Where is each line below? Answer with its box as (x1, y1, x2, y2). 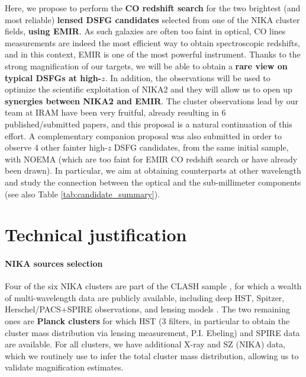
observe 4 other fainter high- (5, 141, 108, 154)
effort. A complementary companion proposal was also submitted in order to (5, 129, 282, 142)
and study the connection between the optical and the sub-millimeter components (5, 175, 301, 188)
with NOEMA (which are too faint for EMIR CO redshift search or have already (5, 152, 298, 165)
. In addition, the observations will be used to (105, 71, 270, 84)
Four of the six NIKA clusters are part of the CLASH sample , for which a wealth (5, 280, 302, 292)
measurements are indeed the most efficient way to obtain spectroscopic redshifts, (5, 36, 300, 49)
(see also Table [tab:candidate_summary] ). (5, 187, 160, 200)
